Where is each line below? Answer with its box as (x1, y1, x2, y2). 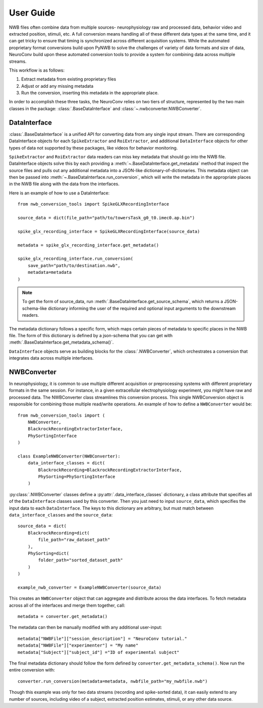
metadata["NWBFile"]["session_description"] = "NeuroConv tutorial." (18, 636, 188, 641)
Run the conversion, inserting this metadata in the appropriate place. (21, 90, 159, 96)
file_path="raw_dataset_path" (38, 537, 111, 543)
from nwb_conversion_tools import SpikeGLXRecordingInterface (18, 201, 169, 207)
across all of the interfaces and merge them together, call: (9, 602, 125, 608)
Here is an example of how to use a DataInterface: (9, 190, 110, 196)
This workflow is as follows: (9, 67, 65, 73)
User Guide (9, 7, 56, 18)
